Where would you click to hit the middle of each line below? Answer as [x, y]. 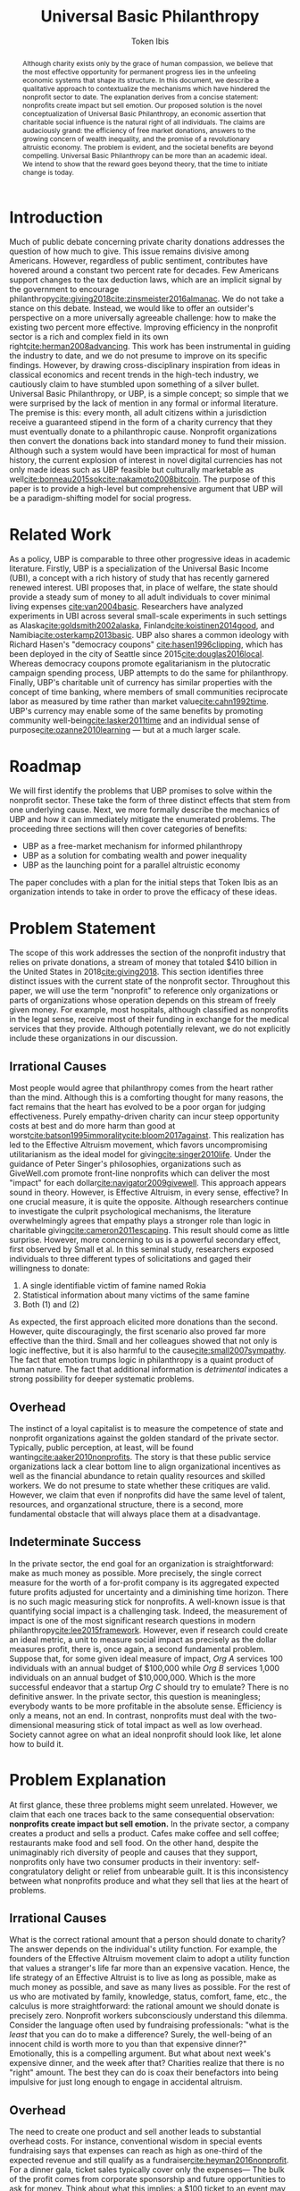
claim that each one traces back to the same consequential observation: [142, 1814]
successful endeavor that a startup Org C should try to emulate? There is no [149, 1687]
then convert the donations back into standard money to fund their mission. [148, 441]
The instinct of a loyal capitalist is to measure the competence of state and [146, 1428]
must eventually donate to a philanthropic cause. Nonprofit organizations [143, 432]
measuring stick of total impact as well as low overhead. [159, 1725]
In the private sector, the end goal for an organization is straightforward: [142, 1563]
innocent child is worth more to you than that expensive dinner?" [128, 2044]
